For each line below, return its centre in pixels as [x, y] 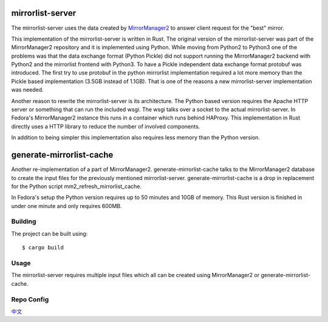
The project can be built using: [50, 233]
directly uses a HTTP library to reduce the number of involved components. [106, 126]
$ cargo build [43, 248]
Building [24, 221]
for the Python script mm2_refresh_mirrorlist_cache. [77, 186]
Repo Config [30, 299]
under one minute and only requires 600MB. [67, 206]
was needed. [27, 90]
